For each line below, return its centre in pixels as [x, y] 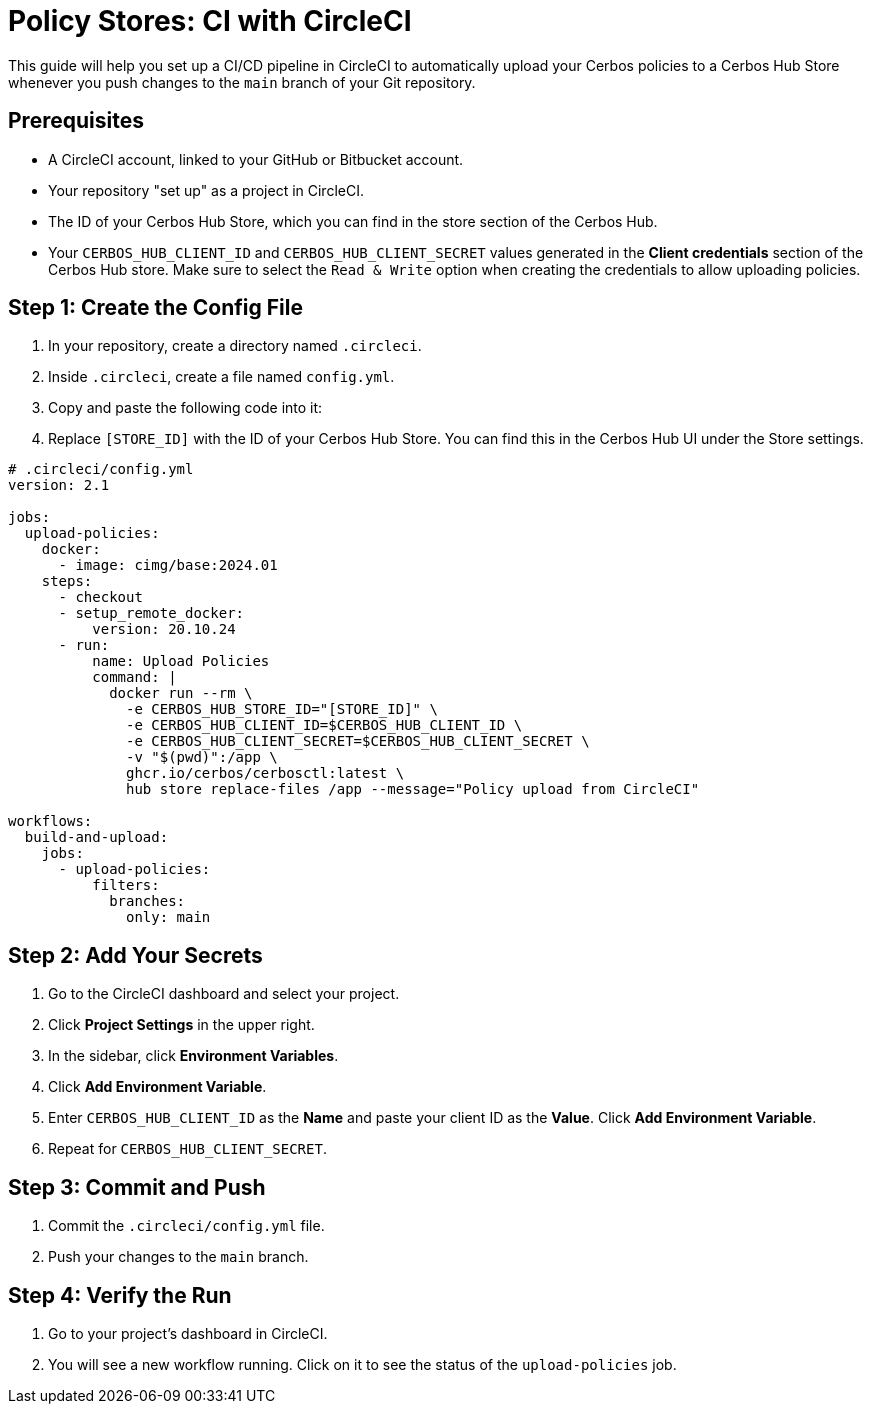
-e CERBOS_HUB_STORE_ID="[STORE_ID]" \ [282, 709]
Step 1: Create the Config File [155, 308]
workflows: [50, 821]
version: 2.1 [59, 485]
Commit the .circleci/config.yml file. [186, 1226]
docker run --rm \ [181, 693]
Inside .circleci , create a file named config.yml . [221, 377]
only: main [168, 917]
